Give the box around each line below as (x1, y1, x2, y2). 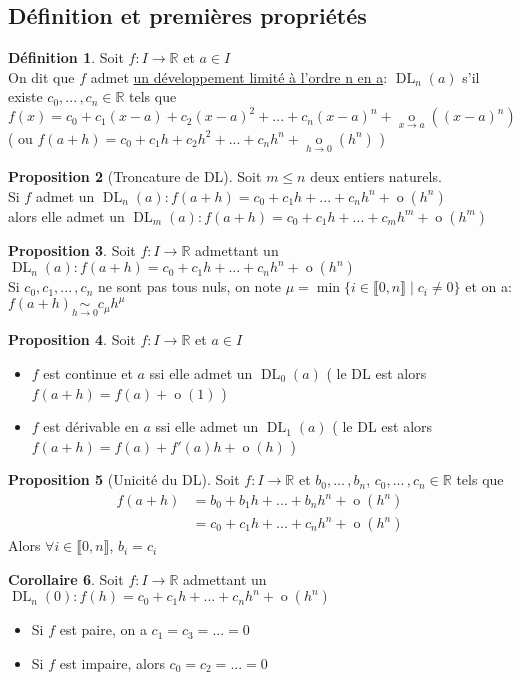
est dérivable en (43, 416, 139, 437)
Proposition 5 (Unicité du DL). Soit (8, 469, 240, 490)
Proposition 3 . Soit (8, 239, 136, 260)
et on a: (465, 276, 512, 297)
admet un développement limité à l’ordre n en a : (90, 66, 388, 87)
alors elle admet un (8, 205, 125, 226)
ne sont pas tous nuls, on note (97, 276, 282, 297)
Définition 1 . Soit (8, 47, 124, 68)
